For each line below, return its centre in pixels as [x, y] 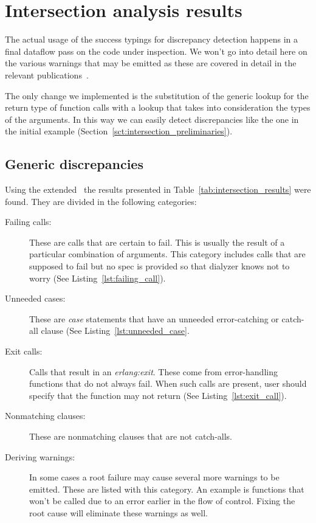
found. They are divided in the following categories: [101, 201]
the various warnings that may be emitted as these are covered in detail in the [151, 63]
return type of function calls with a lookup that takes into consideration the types [158, 107]
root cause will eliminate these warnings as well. [118, 512]
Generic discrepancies [74, 164]
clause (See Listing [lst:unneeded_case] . [115, 331]
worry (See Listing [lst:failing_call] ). [98, 278]
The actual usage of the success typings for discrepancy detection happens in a [152, 39]
